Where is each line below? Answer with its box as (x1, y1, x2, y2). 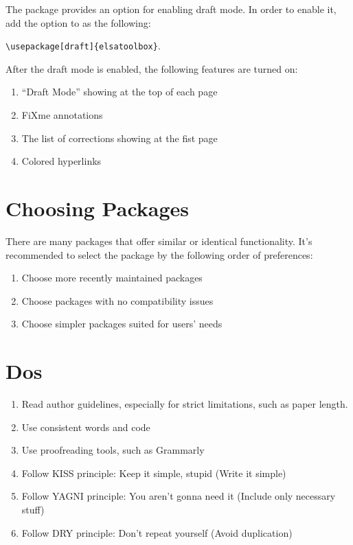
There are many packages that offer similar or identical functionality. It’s (5, 233, 312, 248)
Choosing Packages (5, 194, 190, 222)
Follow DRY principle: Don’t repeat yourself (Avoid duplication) (21, 525, 293, 540)
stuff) (21, 502, 45, 516)
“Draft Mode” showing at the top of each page (21, 84, 218, 99)
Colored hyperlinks (21, 154, 102, 168)
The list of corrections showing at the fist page (21, 130, 218, 145)
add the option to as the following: (5, 15, 151, 30)
